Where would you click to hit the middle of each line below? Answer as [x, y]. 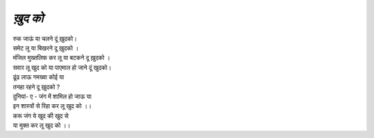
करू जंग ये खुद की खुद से [41, 116]
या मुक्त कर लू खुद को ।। [42, 126]
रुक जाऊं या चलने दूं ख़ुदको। [45, 39]
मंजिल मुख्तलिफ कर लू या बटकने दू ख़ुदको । [62, 58]
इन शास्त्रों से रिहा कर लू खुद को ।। [52, 106]
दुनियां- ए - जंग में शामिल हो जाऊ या [52, 96]
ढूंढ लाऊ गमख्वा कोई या [38, 77]
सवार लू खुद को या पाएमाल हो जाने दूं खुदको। [62, 67]
